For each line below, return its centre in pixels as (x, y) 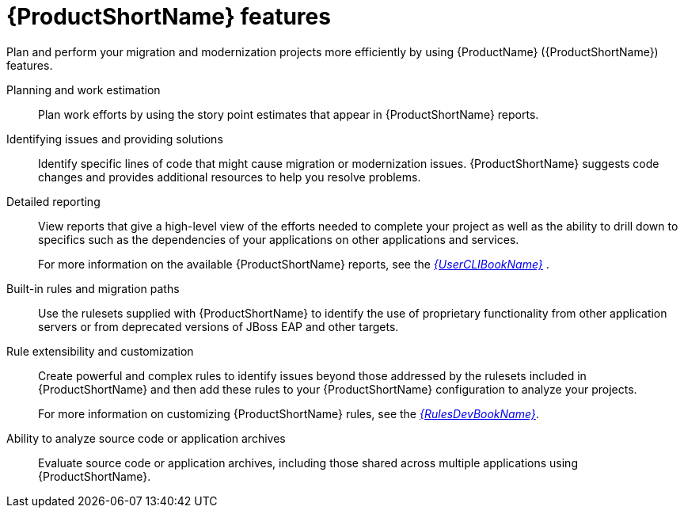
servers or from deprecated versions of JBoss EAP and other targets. (218, 326)
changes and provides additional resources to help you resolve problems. (230, 177)
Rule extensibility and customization (100, 351)
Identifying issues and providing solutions (115, 139)
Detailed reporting (53, 201)
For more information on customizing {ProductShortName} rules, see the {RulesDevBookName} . (289, 413)
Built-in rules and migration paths (93, 288)
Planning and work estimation (84, 89)
